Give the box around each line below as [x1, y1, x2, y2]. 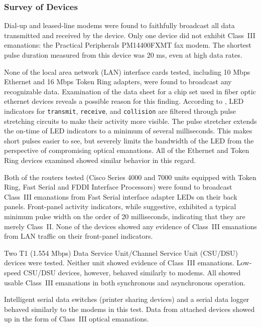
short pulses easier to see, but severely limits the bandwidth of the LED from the [4, 135, 254, 145]
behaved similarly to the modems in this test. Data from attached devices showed [4, 303, 255, 314]
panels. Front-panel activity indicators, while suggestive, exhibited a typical [4, 201, 236, 212]
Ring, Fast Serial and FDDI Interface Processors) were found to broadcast [4, 182, 232, 192]
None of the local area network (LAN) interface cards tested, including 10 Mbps [4, 66, 250, 77]
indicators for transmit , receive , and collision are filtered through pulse [4, 105, 236, 116]
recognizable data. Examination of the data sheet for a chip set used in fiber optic [4, 86, 256, 96]
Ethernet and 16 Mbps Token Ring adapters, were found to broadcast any [4, 76, 232, 87]
